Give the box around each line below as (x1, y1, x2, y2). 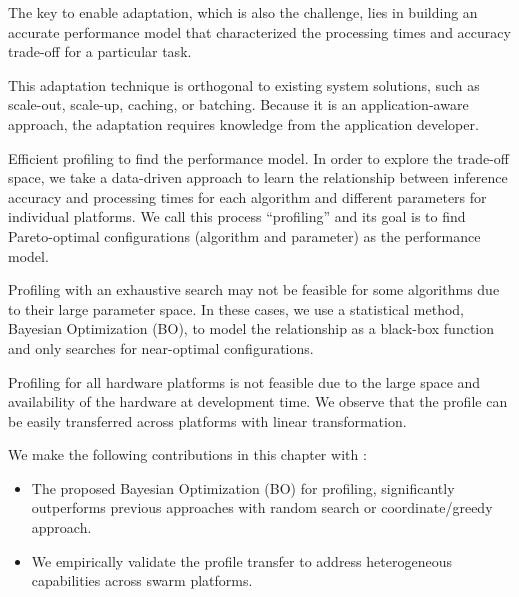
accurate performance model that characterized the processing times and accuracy (8, 21, 511, 42)
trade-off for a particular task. (8, 41, 192, 62)
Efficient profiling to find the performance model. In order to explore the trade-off (8, 147, 509, 168)
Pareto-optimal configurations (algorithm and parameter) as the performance (8, 225, 481, 246)
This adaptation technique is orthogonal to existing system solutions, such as (8, 74, 480, 95)
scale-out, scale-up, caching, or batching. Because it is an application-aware (8, 94, 469, 115)
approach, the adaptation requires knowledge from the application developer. (8, 113, 479, 134)
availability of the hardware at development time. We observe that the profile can (8, 391, 508, 412)
